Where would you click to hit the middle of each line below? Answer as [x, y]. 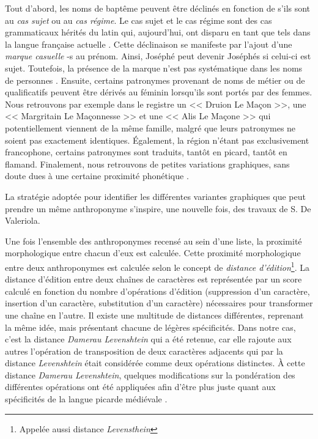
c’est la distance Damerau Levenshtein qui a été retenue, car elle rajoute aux [148, 339]
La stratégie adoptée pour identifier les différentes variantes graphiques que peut [155, 196]
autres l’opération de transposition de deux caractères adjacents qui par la [144, 351]
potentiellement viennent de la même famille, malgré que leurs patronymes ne [150, 127]
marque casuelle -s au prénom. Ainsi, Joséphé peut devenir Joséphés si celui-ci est [158, 56]
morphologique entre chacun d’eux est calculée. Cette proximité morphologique [153, 253]
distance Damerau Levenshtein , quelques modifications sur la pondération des [150, 374]
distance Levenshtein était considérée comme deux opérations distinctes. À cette [155, 363]
